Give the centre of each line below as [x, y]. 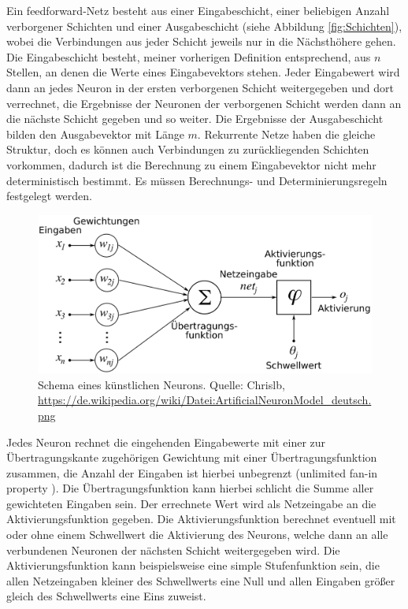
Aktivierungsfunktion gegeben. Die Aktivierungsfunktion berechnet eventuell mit [201, 519]
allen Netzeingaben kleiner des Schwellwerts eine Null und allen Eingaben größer [201, 580]
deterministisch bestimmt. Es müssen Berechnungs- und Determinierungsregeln [197, 180]
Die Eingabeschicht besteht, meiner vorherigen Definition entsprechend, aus [189, 56]
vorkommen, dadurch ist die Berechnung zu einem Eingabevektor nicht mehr [191, 164]
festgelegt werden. [49, 196]
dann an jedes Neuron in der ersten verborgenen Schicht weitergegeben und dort [200, 87]
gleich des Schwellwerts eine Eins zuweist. [106, 596]
